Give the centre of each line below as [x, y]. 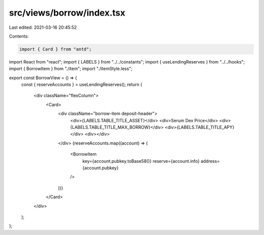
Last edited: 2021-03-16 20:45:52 [43, 27]
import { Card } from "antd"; [55, 49]
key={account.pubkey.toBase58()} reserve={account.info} [141, 161]
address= [210, 161]
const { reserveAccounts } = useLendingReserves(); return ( [82, 85]
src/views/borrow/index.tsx [67, 13]
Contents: [19, 36]
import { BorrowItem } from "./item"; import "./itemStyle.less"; [71, 69]
